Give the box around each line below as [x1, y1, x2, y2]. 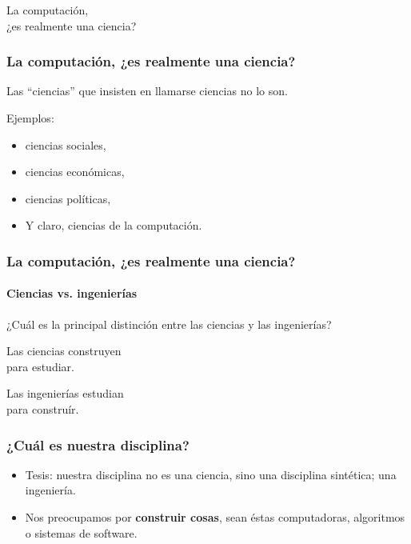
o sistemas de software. [25, 524, 138, 541]
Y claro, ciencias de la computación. [25, 217, 202, 234]
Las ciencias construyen [6, 342, 122, 359]
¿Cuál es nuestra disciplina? [6, 434, 190, 454]
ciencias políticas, [25, 190, 111, 206]
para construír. [6, 400, 79, 417]
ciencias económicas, [25, 163, 125, 180]
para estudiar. [6, 358, 74, 374]
